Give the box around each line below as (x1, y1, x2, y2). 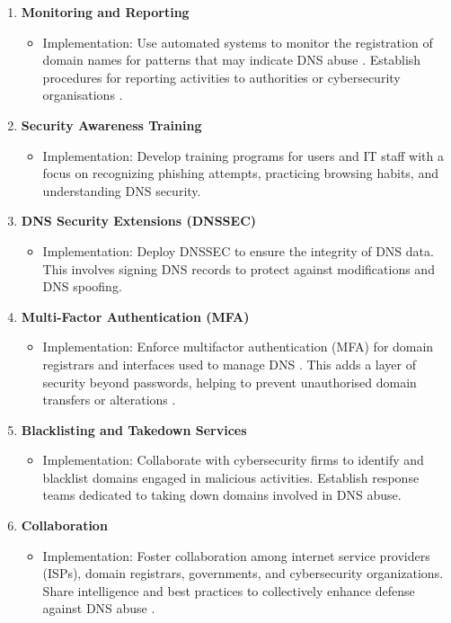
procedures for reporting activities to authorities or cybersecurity (42, 67, 401, 86)
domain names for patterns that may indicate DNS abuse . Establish (42, 50, 421, 69)
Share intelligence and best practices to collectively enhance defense (42, 581, 415, 600)
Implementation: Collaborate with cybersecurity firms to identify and (42, 450, 424, 469)
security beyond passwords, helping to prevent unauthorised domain (42, 372, 417, 391)
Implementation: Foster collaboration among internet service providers (42, 546, 430, 565)
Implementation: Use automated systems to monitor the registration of (42, 32, 433, 51)
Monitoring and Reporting (21, 3, 190, 21)
